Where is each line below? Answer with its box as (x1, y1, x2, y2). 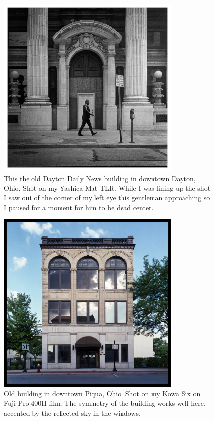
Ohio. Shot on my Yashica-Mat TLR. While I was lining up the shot (4, 183, 211, 193)
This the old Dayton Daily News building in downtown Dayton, (4, 173, 196, 183)
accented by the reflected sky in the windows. (4, 408, 141, 418)
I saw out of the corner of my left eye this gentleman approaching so (4, 192, 210, 202)
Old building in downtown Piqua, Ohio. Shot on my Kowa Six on (4, 388, 201, 398)
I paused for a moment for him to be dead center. (4, 202, 153, 212)
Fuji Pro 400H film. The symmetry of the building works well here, (4, 398, 206, 408)
